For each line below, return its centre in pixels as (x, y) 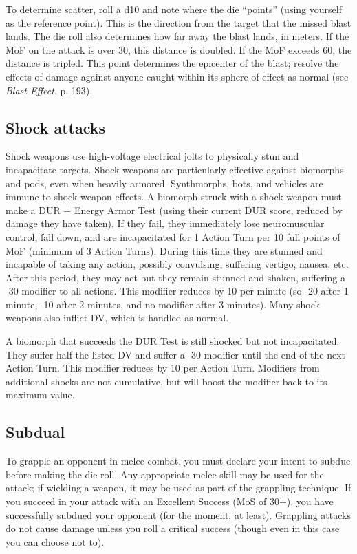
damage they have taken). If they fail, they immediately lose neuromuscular (165, 223)
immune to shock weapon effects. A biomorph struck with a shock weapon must (174, 196)
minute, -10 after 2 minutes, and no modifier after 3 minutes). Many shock (163, 304)
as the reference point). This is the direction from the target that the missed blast (178, 22)
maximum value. (40, 395)
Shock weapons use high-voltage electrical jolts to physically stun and (152, 156)
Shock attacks (56, 127)
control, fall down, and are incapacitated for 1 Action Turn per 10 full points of (173, 236)
